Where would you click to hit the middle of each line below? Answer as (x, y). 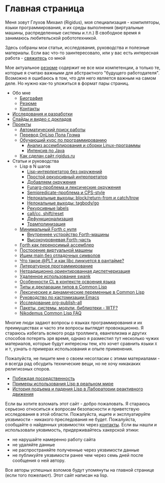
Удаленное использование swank (55, 276)
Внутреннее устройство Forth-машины (68, 234)
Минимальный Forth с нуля (48, 229)
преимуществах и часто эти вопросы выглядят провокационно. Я (74, 328)
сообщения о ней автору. (39, 460)
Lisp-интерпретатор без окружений (65, 171)
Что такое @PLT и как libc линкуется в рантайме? (72, 260)
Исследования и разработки (42, 113)
